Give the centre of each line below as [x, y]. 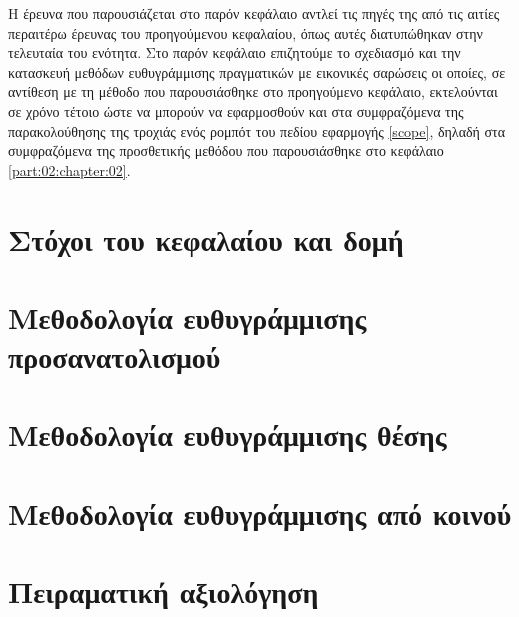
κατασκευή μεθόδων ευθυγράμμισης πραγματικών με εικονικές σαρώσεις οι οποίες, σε [257, 71]
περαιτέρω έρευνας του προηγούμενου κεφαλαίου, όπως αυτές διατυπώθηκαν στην [245, 32]
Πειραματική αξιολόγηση [163, 591]
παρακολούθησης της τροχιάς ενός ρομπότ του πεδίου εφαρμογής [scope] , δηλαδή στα [257, 130]
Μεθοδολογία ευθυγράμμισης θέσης [227, 434]
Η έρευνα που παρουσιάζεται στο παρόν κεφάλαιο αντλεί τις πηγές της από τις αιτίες [254, 13]
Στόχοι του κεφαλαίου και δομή [206, 238]
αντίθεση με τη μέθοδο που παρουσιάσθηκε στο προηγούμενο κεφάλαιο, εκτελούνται [253, 91]
